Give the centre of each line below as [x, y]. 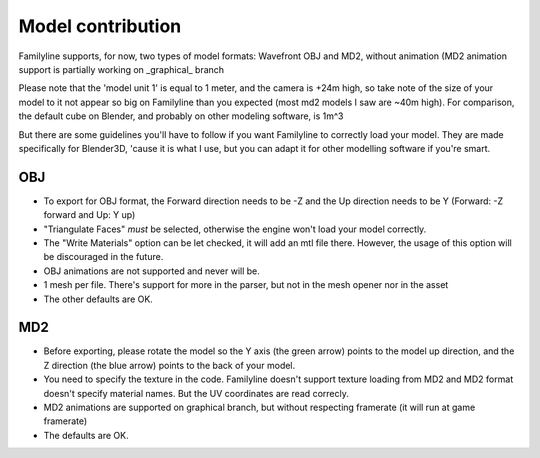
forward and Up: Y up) [89, 215]
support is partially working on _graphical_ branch [121, 69]
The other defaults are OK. [98, 299]
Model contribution [100, 26]
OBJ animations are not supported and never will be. [151, 271]
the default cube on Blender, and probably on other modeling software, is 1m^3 [181, 116]
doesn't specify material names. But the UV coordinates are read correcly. [196, 393]
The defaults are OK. [86, 435]
